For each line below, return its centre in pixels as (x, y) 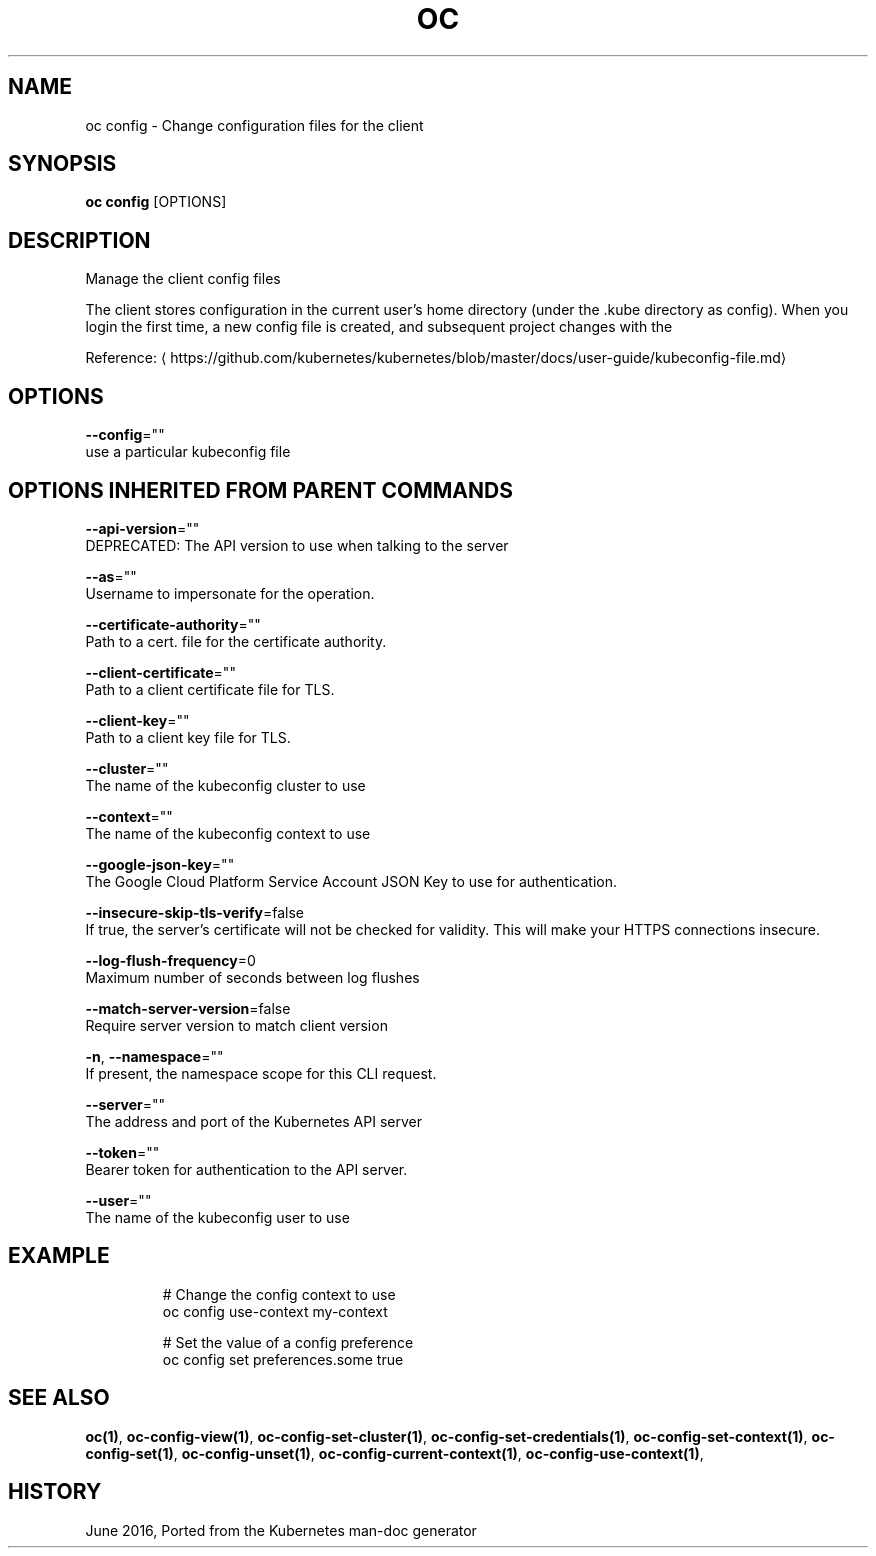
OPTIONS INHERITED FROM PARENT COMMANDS (260, 490)
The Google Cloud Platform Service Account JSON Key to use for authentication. (351, 881)
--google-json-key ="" (160, 864)
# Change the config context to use (279, 1294)
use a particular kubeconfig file (188, 452)
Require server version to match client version (236, 1025)
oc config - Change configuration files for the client (254, 125)
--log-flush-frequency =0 (170, 960)
